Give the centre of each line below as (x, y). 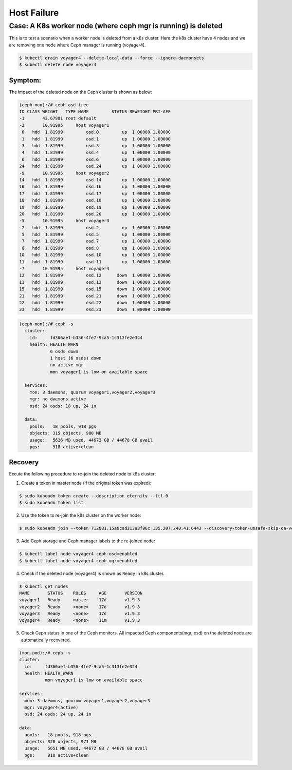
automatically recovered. (46, 640)
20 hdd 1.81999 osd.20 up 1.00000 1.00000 (95, 214)
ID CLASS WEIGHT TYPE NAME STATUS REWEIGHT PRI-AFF (95, 112)
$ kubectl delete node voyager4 (58, 65)
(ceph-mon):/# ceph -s (46, 324)
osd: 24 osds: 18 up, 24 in (63, 406)
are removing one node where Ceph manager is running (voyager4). (77, 45)
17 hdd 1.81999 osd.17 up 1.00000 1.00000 (95, 193)
